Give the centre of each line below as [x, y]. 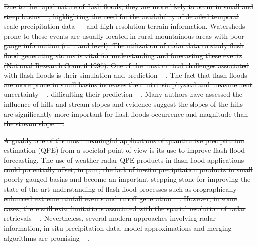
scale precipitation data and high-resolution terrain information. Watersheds [125, 26]
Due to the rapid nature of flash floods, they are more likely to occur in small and [128, 6]
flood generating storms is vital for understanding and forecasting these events [123, 55]
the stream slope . [34, 123]
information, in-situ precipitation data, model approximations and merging [118, 228]
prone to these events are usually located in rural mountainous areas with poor [124, 36]
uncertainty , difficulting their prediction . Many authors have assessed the [123, 94]
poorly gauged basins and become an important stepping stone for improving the [127, 179]
